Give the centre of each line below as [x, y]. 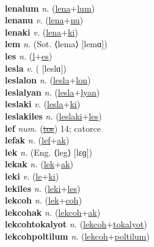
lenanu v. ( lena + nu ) [44, 20]
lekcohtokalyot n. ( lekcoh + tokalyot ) [76, 224]
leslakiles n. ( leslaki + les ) [53, 116]
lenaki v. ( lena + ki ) [42, 32]
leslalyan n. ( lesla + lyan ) [53, 92]
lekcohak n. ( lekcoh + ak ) [53, 212]
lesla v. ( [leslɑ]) [36, 68]
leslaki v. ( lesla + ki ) [43, 104]
